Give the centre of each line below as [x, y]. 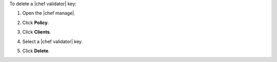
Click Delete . [36, 51]
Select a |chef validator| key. [53, 42]
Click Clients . [37, 32]
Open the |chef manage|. [49, 13]
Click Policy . [36, 23]
